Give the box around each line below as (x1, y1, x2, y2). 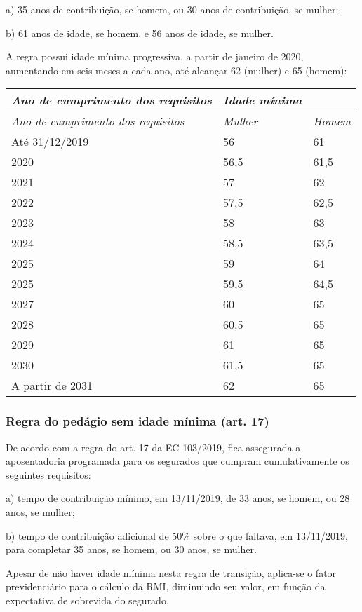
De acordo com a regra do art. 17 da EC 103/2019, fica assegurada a (6, 440, 301, 454)
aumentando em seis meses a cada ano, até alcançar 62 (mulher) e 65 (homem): (6, 62, 347, 77)
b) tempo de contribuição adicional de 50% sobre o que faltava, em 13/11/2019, (6, 528, 348, 543)
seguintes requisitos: (6, 467, 91, 482)
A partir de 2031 (11, 377, 93, 394)
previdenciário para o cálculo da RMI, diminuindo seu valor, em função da (6, 579, 326, 594)
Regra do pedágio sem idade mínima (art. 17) (6, 412, 269, 430)
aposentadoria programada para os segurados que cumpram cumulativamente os (6, 454, 349, 468)
